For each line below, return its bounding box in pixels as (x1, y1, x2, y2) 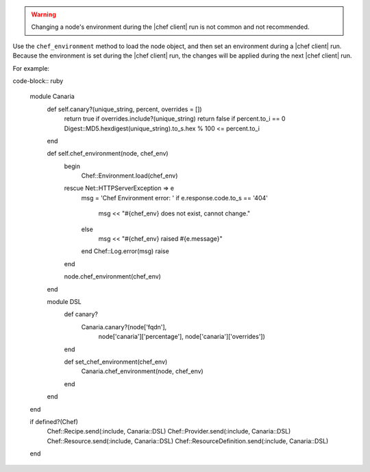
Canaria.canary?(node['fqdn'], (81, 322, 167, 331)
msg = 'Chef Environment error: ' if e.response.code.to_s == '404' (81, 193, 269, 202)
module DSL (47, 297, 82, 305)
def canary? (64, 310, 99, 318)
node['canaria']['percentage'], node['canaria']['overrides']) (98, 333, 265, 341)
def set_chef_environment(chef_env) (64, 357, 168, 366)
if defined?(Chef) (29, 417, 79, 425)
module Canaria (29, 93, 75, 101)
